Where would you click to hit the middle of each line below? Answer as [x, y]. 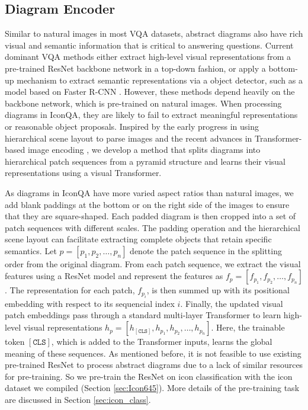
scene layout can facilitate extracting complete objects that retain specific [138, 239]
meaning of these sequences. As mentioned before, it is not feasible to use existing [153, 353]
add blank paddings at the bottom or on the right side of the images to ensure [147, 204]
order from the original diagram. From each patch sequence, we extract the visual [153, 263]
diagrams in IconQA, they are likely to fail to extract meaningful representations [151, 115]
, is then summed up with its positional [218, 290]
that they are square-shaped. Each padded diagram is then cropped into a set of [150, 216]
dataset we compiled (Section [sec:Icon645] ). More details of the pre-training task [152, 388]
